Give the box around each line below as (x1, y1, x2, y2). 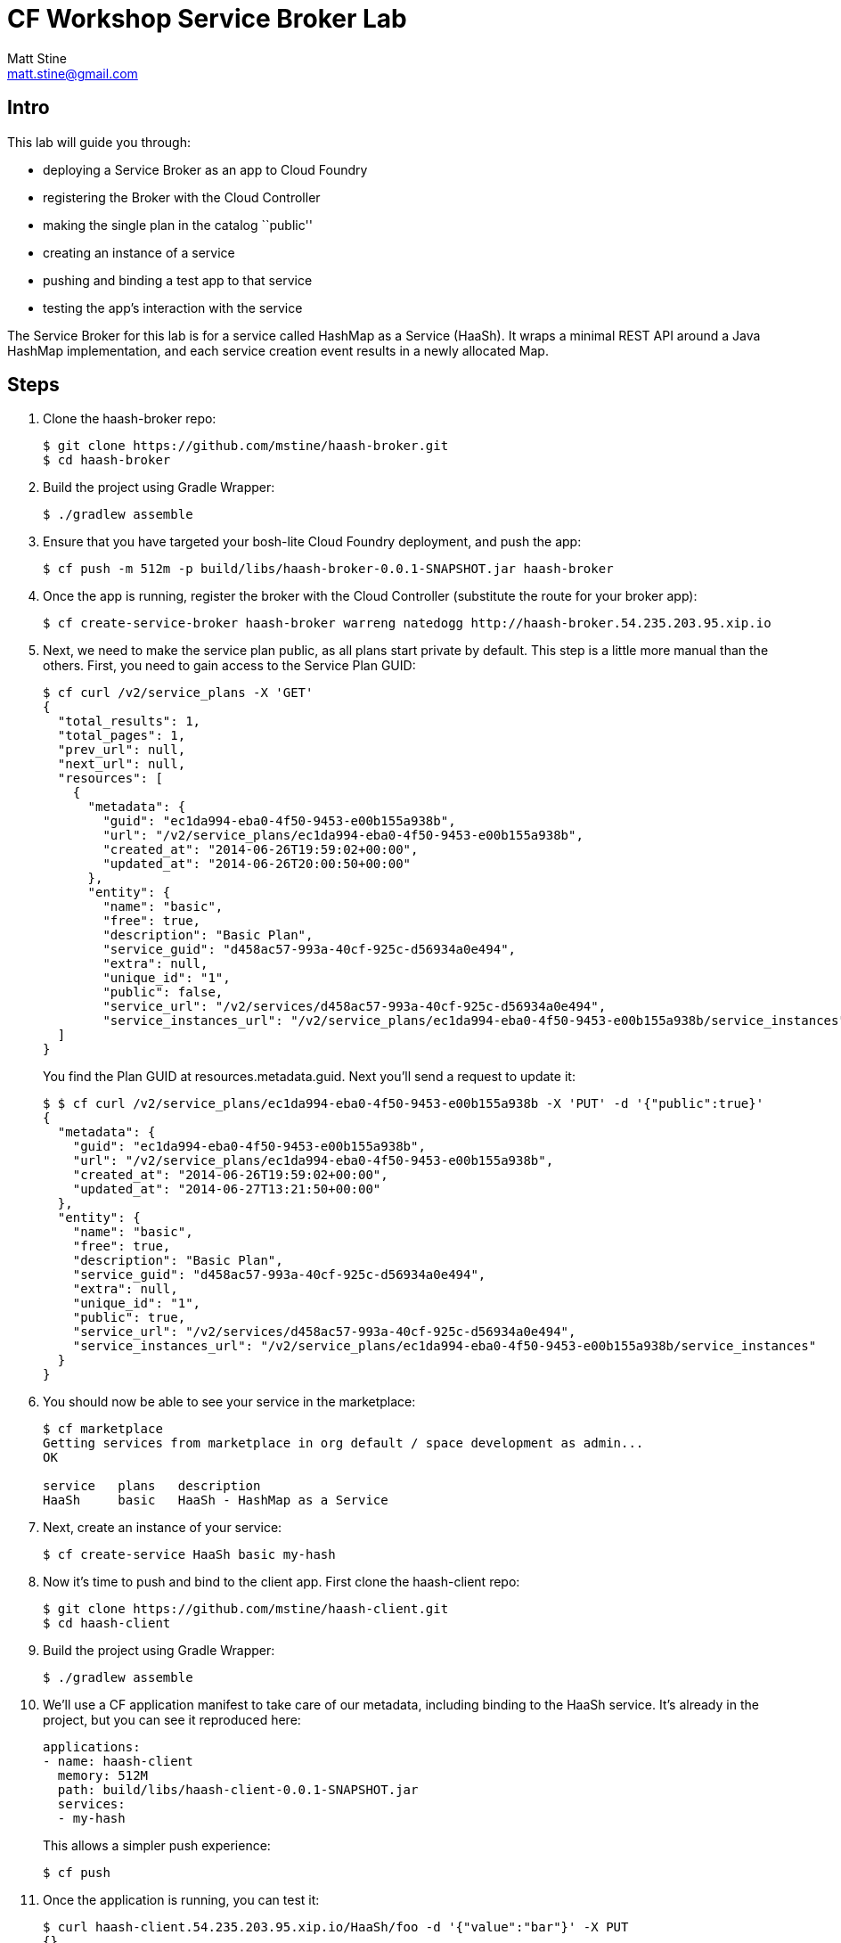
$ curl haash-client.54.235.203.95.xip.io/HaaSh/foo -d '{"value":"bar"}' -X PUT (43, 1920, 629, 1935)
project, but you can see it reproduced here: (43, 1712, 301, 1728)
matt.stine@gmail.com (7, 65, 138, 81)
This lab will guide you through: (7, 134, 191, 150)
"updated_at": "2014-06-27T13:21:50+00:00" (72, 1182, 381, 1197)
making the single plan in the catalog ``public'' (43, 217, 313, 233)
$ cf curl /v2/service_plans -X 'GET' (43, 685, 314, 701)
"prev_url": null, (57, 742, 186, 758)
